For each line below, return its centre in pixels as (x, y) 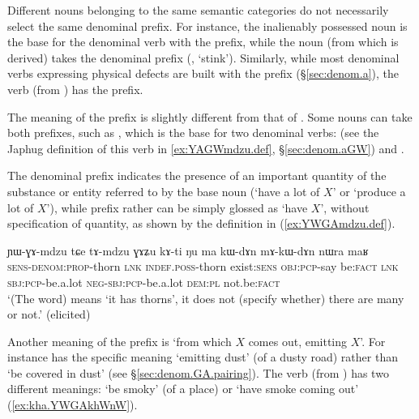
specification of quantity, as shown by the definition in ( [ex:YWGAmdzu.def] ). (201, 223)
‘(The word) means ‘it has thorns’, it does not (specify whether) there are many (206, 298)
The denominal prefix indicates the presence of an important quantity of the (197, 175)
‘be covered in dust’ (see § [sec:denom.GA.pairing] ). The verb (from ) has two (198, 372)
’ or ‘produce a (369, 191)
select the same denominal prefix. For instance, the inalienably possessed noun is (207, 26)
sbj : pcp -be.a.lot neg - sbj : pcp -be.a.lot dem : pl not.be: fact (144, 282)
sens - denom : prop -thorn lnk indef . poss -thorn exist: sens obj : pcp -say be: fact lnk (203, 266)
